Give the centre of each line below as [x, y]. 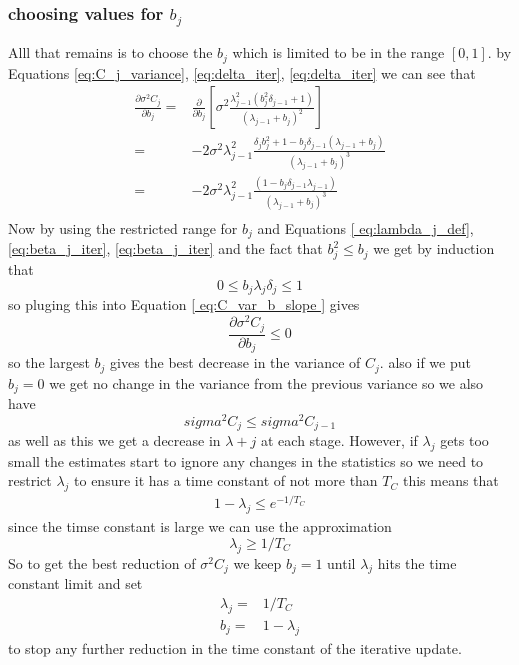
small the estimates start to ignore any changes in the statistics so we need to [246, 460]
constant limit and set [75, 583]
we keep [257, 562]
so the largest [49, 362]
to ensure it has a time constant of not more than [226, 480]
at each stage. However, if [339, 440]
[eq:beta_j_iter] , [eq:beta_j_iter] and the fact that [165, 248]
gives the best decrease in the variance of [235, 362]
